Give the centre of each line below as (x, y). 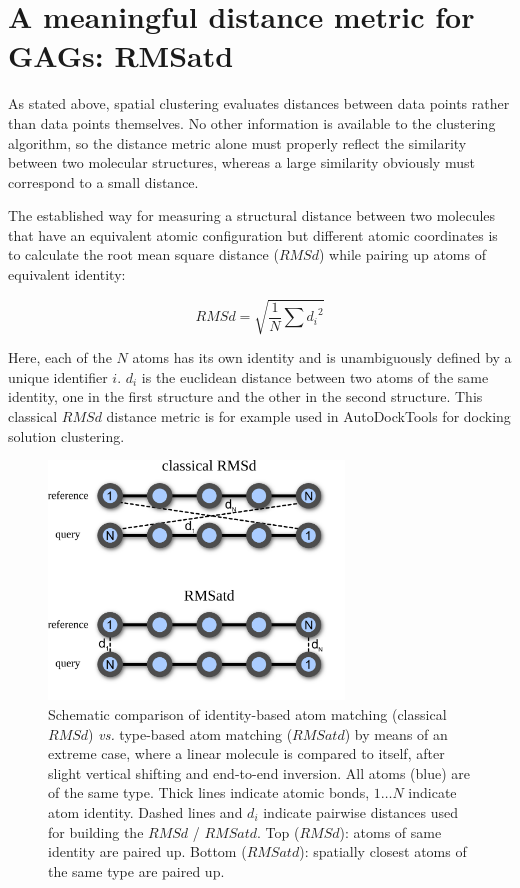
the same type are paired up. (136, 870)
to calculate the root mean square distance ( (143, 254)
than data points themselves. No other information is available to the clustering (252, 122)
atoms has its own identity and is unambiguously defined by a (322, 357)
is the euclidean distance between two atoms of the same (315, 376)
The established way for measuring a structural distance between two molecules (252, 215)
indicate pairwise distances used (360, 812)
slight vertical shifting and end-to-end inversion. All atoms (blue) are (259, 772)
